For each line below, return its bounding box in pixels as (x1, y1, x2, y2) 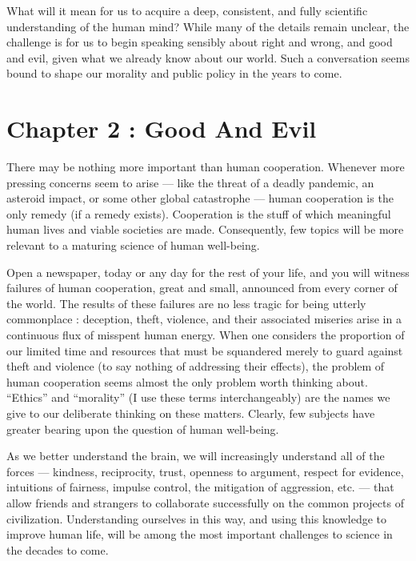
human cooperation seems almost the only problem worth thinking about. (6, 373, 368, 390)
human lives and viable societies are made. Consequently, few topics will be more (6, 221, 404, 238)
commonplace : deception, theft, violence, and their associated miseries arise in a (6, 311, 402, 327)
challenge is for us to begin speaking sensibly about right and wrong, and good (6, 34, 393, 50)
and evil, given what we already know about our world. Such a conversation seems (6, 49, 410, 66)
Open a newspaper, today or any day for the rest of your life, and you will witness (6, 263, 410, 280)
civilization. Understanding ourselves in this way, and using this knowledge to (6, 510, 387, 527)
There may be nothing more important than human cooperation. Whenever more (6, 158, 405, 175)
